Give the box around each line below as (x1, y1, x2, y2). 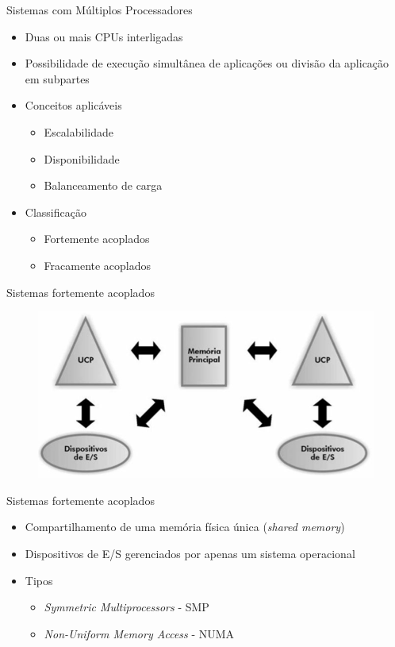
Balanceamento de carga (44, 177, 163, 194)
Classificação (25, 203, 86, 220)
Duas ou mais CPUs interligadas (25, 28, 183, 44)
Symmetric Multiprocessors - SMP (44, 599, 209, 615)
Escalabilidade (44, 123, 113, 140)
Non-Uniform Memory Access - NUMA (44, 625, 235, 641)
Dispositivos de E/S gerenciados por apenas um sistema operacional (25, 545, 355, 561)
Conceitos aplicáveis (25, 97, 122, 114)
